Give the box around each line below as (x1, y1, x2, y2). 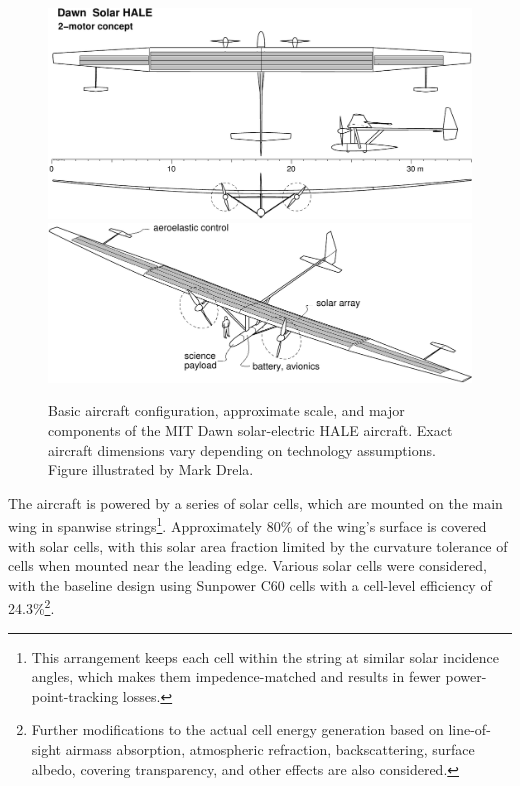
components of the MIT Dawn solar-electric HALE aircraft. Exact (48, 419, 453, 440)
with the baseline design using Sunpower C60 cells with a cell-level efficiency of (8, 574, 492, 595)
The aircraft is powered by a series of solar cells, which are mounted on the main (8, 492, 503, 513)
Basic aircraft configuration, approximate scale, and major (48, 400, 405, 421)
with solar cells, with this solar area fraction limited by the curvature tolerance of (8, 535, 508, 556)
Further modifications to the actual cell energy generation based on (31, 719, 444, 740)
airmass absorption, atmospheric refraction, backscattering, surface (65, 738, 475, 759)
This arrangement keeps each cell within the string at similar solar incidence (31, 646, 500, 667)
